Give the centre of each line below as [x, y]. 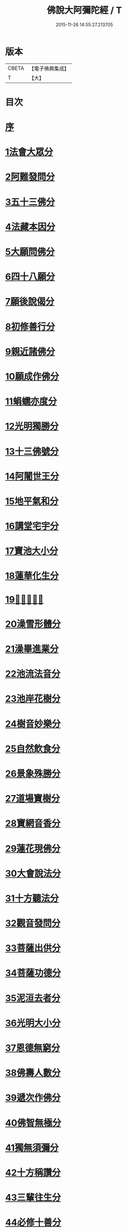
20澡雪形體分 [33, 624]
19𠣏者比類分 [25, 599]
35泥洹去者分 [33, 998]
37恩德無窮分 [33, 1048]
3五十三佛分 [30, 202]
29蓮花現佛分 [33, 848]
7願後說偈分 [30, 302]
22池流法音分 [33, 674]
